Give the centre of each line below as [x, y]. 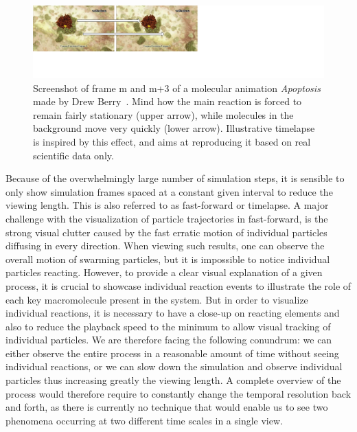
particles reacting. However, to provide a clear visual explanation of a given [164, 272]
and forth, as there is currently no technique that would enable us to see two [167, 407]
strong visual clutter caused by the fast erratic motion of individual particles [166, 232]
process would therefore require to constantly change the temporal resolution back [178, 393]
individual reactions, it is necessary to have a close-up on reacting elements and [173, 313]
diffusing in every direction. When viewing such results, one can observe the [165, 246]
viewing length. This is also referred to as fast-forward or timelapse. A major [167, 205]
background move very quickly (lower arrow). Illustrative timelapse [174, 128]
